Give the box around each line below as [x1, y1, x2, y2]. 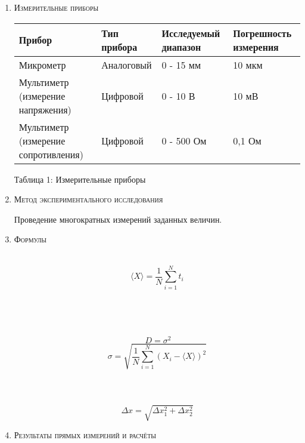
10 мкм [233, 57, 263, 72]
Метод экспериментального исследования [14, 193, 163, 205]
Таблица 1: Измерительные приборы [14, 173, 146, 185]
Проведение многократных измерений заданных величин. [14, 213, 222, 225]
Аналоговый [101, 57, 152, 72]
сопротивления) [18, 147, 83, 161]
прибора [101, 39, 138, 54]
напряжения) [18, 102, 71, 116]
